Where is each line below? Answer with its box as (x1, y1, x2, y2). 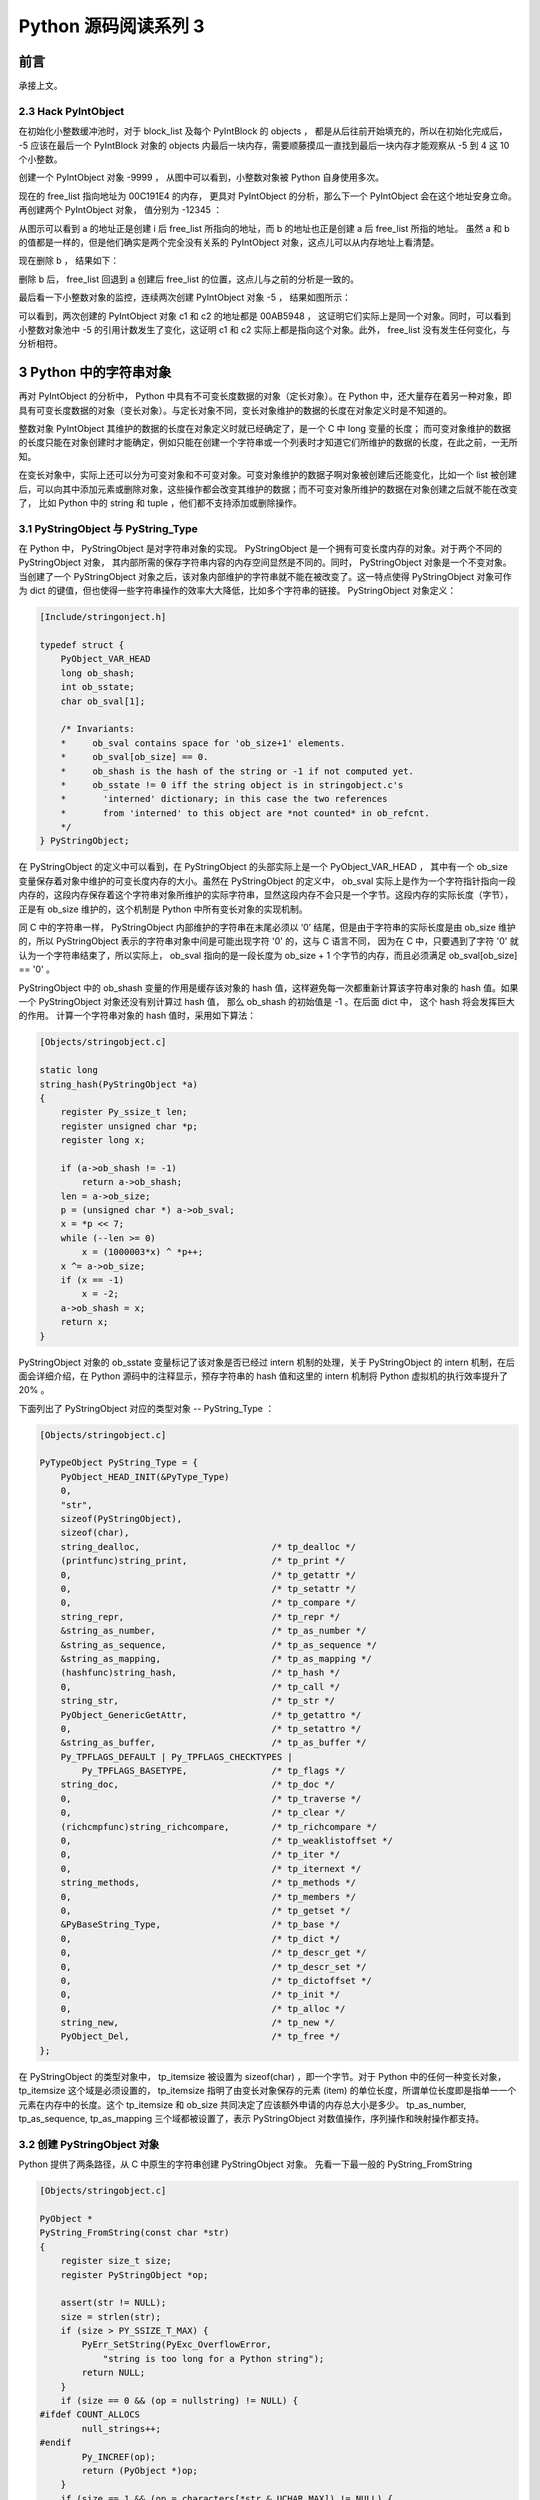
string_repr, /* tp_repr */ (60, 1611, 341, 1622)
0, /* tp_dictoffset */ (60, 1975, 372, 1986)
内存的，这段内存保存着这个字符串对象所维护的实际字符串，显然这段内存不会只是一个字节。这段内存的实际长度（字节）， (18, 889, 514, 901)
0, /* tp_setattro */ (60, 1723, 362, 1734)
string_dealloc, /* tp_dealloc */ (60, 1541, 357, 1552)
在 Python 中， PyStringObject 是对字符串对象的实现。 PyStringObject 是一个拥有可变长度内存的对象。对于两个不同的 (18, 543, 503, 555)
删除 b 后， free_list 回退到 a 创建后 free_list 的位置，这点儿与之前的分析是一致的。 (18, 273, 360, 285)
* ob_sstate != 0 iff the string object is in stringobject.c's (60, 779, 404, 790)
